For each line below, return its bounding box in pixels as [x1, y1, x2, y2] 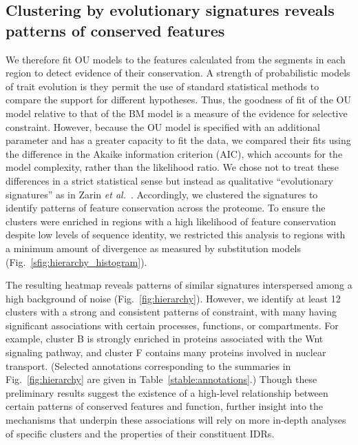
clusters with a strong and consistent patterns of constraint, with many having [6, 304, 337, 319]
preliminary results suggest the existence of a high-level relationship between [6, 385, 328, 400]
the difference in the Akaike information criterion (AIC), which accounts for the [6, 146, 343, 161]
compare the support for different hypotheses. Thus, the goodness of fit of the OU [6, 92, 351, 107]
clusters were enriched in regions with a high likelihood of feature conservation [6, 214, 337, 228]
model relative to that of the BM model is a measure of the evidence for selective [6, 105, 348, 120]
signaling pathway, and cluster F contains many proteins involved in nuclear [6, 345, 326, 360]
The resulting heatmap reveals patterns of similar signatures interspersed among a [6, 278, 352, 292]
